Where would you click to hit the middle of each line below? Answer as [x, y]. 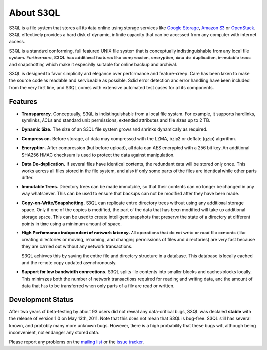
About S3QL [35, 13]
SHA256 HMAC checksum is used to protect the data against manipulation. [98, 155]
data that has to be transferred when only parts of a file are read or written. [98, 286]
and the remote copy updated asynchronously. [69, 262]
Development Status [41, 300]
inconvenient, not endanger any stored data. [54, 333]
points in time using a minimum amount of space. [72, 224]
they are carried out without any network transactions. [77, 247]
